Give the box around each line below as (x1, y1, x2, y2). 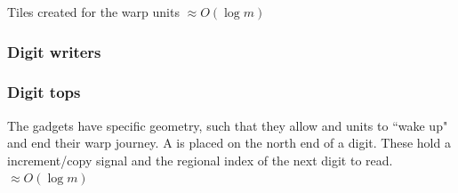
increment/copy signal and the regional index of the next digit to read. (7, 150, 393, 169)
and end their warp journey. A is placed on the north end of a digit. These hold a (7, 133, 451, 152)
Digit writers (7, 40, 101, 62)
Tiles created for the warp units (7, 3, 180, 20)
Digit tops (7, 81, 81, 103)
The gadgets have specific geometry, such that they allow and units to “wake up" (7, 116, 448, 134)
